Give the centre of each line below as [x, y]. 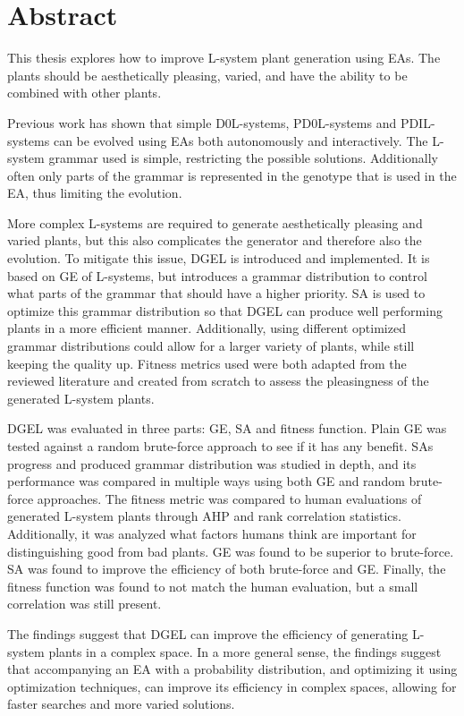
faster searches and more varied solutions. [121, 704]
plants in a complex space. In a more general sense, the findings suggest [245, 651]
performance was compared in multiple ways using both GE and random [206, 481]
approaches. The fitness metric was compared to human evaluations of [229, 498]
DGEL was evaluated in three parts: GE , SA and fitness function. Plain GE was [227, 428]
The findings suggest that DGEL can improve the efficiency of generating [208, 633]
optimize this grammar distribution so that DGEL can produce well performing [225, 310]
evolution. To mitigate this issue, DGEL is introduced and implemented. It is [219, 258]
